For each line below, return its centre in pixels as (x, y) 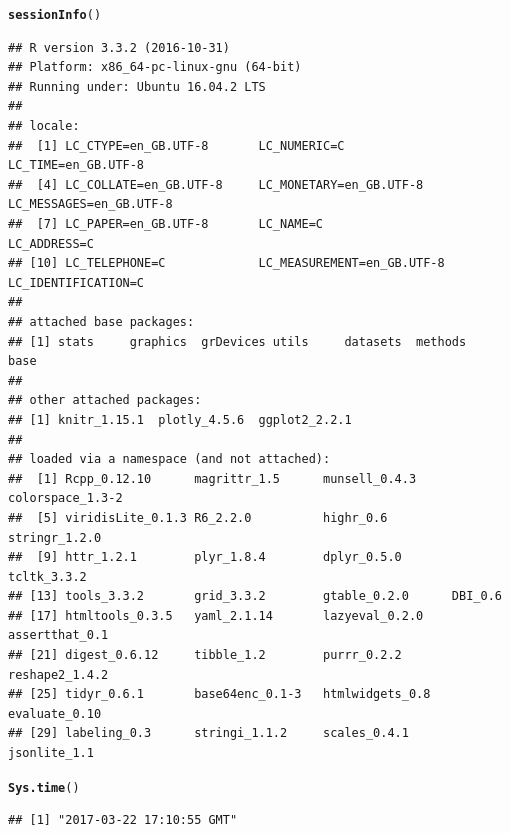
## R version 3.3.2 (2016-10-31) (119, 47)
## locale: (44, 126)
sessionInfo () (55, 15)
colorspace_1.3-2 (65, 498)
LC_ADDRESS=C (51, 243)
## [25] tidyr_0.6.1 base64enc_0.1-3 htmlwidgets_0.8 (219, 694)
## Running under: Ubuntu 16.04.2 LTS (137, 86)
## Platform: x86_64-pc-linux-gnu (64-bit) (155, 67)
